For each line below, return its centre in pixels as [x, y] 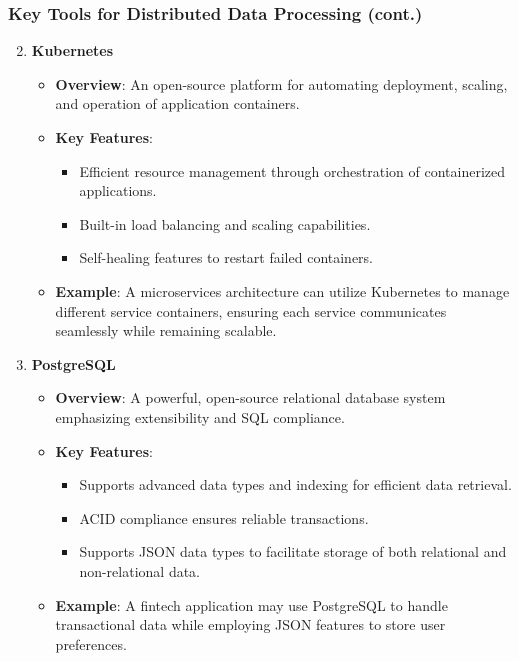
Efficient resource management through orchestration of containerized [292, 170]
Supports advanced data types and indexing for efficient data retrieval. [295, 484]
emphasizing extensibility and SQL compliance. [200, 416]
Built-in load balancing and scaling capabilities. [225, 223]
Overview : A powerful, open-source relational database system [250, 397]
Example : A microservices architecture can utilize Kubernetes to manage [282, 290]
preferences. [91, 643]
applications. [118, 190]
